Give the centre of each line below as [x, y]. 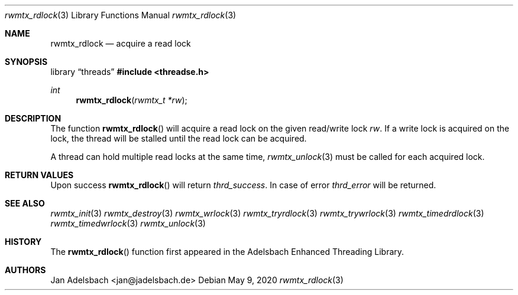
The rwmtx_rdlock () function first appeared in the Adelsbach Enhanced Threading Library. [227, 252]
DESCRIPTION [33, 118]
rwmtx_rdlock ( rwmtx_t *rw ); [132, 100]
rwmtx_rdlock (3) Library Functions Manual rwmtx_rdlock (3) [121, 15]
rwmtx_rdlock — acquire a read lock [121, 43]
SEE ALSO [25, 203]
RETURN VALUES [39, 175]
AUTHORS [25, 270]
